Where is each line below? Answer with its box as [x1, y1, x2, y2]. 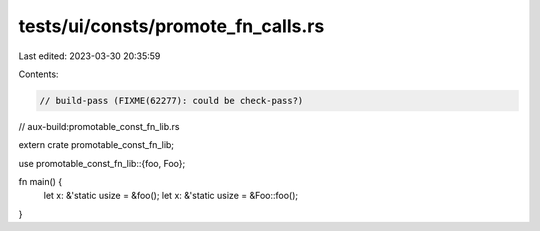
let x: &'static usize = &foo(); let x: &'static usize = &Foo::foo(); [43, 190, 299, 202]
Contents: [18, 68, 59, 80]
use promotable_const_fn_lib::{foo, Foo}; [18, 157, 186, 169]
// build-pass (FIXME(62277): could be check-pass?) [39, 95, 304, 106]
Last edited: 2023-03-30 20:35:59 [18, 50, 161, 62]
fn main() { [18, 176, 63, 188]
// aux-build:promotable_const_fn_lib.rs [18, 120, 180, 132]
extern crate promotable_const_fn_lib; [18, 139, 175, 151]
